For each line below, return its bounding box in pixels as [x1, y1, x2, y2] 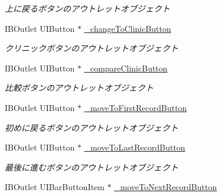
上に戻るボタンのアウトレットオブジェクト [5, 2, 170, 14]
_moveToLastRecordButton [84, 141, 185, 153]
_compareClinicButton [84, 61, 168, 74]
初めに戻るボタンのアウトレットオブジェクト [5, 121, 178, 133]
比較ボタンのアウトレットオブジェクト [5, 81, 154, 94]
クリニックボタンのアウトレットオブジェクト [5, 42, 178, 54]
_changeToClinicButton [84, 22, 171, 34]
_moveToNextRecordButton [114, 181, 217, 193]
